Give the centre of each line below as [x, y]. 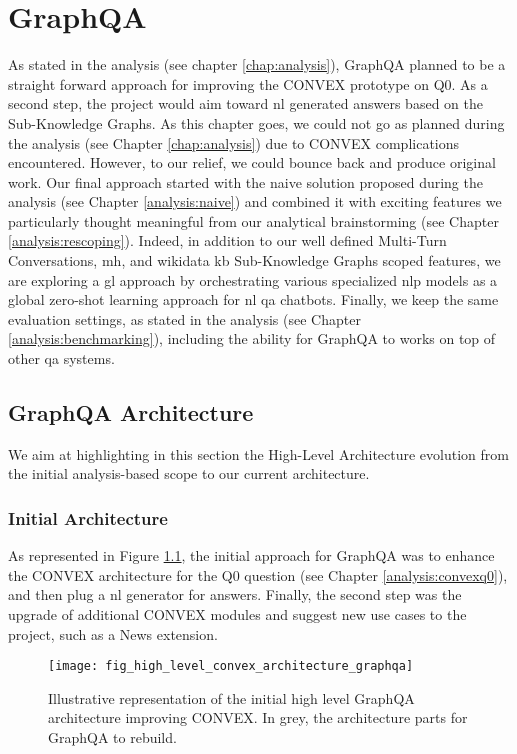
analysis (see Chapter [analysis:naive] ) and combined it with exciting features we [255, 201]
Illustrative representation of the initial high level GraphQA [231, 697]
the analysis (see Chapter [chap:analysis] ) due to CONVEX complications [234, 142]
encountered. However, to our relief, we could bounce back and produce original [252, 162]
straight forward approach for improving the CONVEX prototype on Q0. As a [248, 83]
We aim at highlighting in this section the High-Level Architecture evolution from [258, 453]
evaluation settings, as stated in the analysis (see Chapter [184, 318]
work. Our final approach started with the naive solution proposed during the [245, 181]
